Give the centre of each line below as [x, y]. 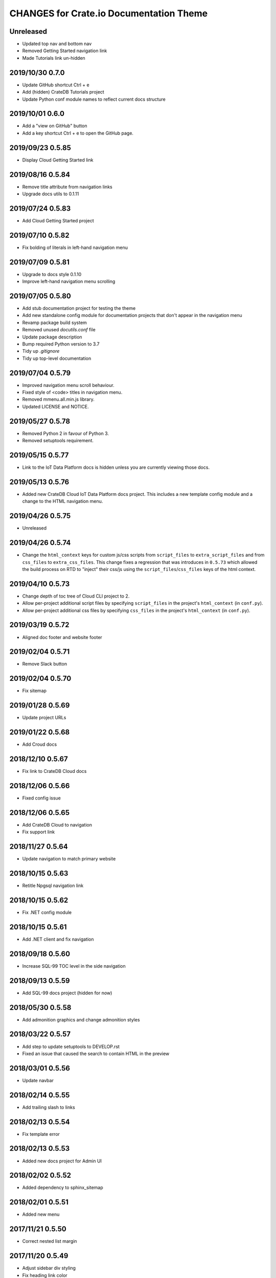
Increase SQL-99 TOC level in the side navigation [74, 966]
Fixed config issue [42, 798]
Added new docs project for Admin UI [62, 1161]
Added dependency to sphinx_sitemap [63, 1188]
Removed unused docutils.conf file [59, 330]
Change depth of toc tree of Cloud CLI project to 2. [76, 596]
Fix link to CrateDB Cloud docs [54, 771]
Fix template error [41, 1134]
